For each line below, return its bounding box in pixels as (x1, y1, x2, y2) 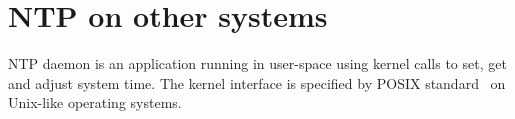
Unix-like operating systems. (8, 92, 182, 113)
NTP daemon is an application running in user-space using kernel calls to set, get (8, 53, 507, 74)
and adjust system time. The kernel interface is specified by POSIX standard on (8, 72, 506, 93)
